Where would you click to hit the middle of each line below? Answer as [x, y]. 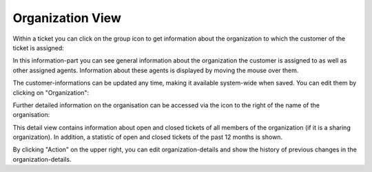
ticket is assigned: [39, 47]
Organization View [67, 18]
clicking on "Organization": [51, 92]
